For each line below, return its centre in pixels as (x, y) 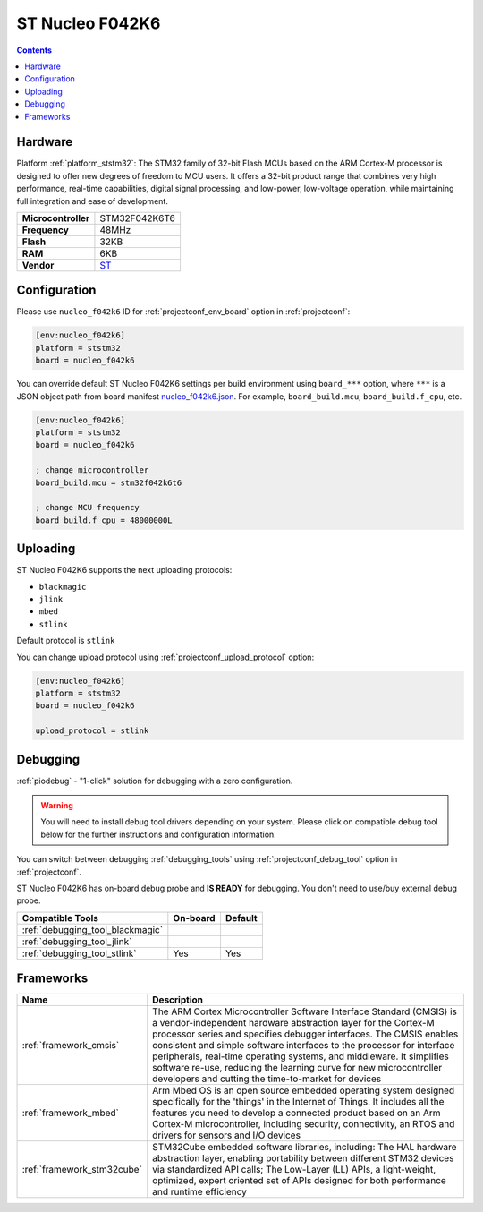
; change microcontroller (92, 470)
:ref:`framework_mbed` (71, 1113)
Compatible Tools (60, 918)
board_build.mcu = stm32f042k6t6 (109, 482)
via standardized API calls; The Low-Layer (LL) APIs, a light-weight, (294, 1170)
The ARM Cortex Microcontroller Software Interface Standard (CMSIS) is (305, 1011)
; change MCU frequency (88, 508)
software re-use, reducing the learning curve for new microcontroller (297, 1068)
